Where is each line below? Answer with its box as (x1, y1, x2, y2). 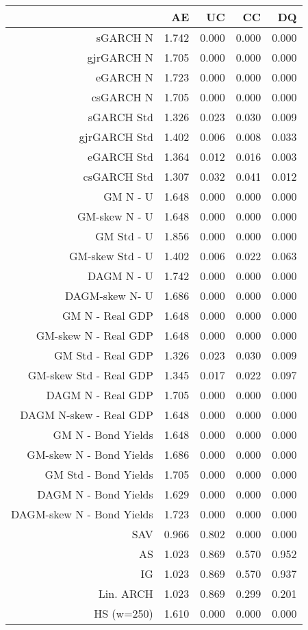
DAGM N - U (87, 268, 153, 283)
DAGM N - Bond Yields (37, 486, 153, 502)
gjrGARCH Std (79, 129, 153, 144)
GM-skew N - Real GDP (36, 327, 153, 343)
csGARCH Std (83, 168, 153, 184)
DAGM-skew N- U (64, 288, 153, 303)
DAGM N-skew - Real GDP (20, 407, 153, 423)
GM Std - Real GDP (53, 347, 153, 363)
